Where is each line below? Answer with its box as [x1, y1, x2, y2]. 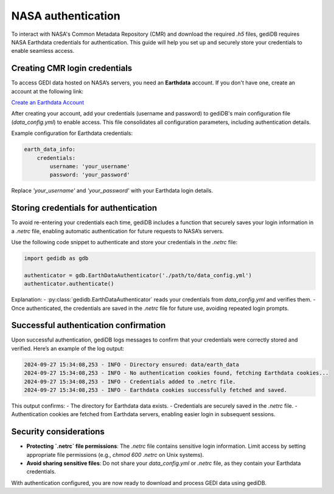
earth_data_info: [24, 146, 76, 153]
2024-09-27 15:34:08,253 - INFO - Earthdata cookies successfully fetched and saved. [24, 386, 287, 393]
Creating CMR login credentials [11, 63, 133, 74]
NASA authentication [11, 9, 121, 22]
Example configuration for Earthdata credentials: [11, 129, 133, 137]
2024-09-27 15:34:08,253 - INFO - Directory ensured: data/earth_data [24, 361, 240, 368]
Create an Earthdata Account [11, 99, 85, 106]
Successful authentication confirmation [11, 320, 166, 331]
